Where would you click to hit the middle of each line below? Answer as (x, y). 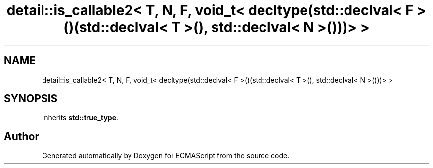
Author (22, 136)
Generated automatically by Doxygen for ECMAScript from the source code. (166, 156)
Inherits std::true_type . (80, 118)
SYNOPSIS (31, 99)
